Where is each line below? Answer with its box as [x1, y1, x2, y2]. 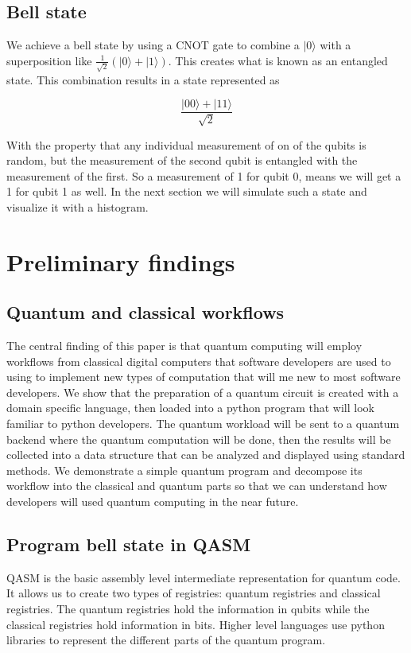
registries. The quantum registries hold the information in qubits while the [6, 601, 370, 617]
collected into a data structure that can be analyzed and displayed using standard [6, 446, 405, 463]
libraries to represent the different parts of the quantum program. [6, 632, 326, 648]
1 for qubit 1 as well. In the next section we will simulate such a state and [6, 183, 367, 200]
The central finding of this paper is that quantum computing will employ [6, 337, 363, 354]
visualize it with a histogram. [6, 198, 149, 215]
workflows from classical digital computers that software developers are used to [6, 352, 391, 369]
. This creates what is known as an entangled [168, 52, 388, 68]
